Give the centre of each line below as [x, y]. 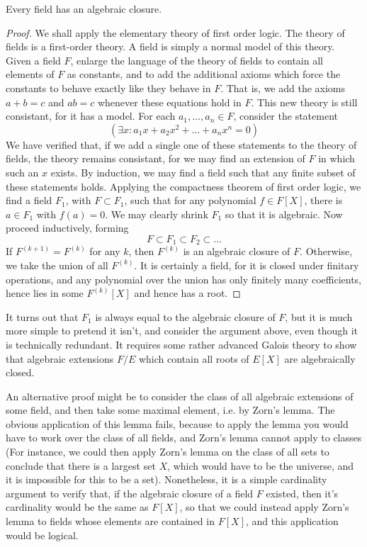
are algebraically [320, 358]
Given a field [33, 60]
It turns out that [42, 316]
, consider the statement [286, 116]
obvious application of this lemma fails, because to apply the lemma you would [177, 423]
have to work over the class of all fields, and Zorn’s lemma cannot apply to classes [184, 438]
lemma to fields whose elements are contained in [110, 521]
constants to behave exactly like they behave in [108, 88]
